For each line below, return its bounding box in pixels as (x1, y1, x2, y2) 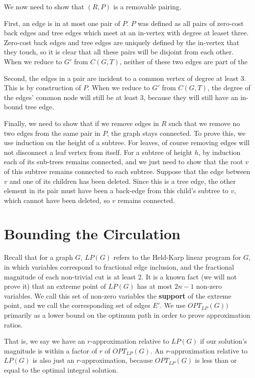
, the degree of (207, 82, 251, 93)
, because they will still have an (143, 92, 238, 102)
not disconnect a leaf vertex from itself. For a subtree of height (4, 147, 193, 157)
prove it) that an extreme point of (4, 281, 106, 291)
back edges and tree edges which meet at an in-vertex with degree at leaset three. (4, 27, 249, 38)
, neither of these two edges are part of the (119, 56, 248, 66)
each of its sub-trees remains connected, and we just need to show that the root (4, 156, 243, 167)
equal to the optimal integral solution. (4, 364, 118, 375)
